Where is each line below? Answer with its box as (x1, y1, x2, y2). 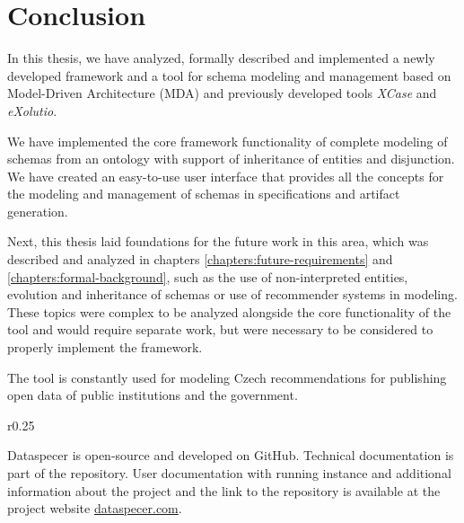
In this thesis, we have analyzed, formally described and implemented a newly (7, 49, 435, 67)
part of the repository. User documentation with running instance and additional (7, 464, 451, 482)
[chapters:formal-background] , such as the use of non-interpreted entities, (7, 267, 408, 286)
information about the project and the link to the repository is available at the (7, 481, 441, 500)
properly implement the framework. (7, 338, 203, 357)
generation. (7, 201, 68, 220)
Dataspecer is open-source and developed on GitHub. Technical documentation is (7, 446, 454, 465)
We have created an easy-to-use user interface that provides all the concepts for (7, 166, 444, 185)
